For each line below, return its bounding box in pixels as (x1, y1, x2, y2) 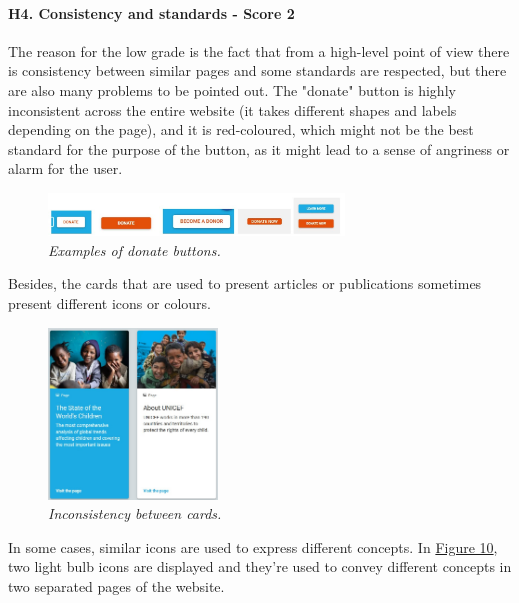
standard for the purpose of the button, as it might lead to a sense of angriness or (8, 138, 510, 159)
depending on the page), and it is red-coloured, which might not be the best (8, 119, 474, 140)
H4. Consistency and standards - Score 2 (8, 2, 295, 23)
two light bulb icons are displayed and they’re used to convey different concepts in (8, 556, 512, 577)
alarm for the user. (8, 158, 123, 179)
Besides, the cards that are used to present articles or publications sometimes (8, 273, 482, 294)
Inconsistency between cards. (48, 503, 222, 524)
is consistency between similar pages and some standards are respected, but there (8, 60, 507, 81)
